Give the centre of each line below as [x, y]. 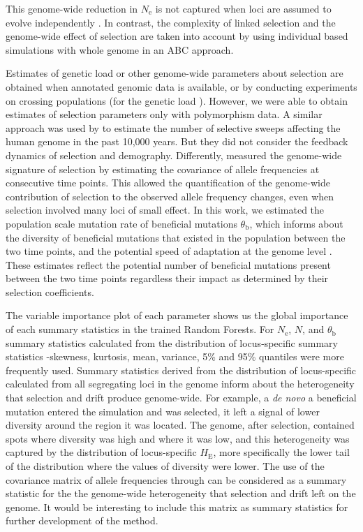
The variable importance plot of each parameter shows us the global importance [177, 315]
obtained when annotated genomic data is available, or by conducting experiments [181, 86]
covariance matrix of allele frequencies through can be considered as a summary [176, 479]
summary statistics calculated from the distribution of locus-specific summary [172, 342]
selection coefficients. [50, 291]
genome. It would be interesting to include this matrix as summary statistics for [177, 507]
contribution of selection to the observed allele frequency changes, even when [170, 196]
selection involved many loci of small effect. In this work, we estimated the [165, 210]
